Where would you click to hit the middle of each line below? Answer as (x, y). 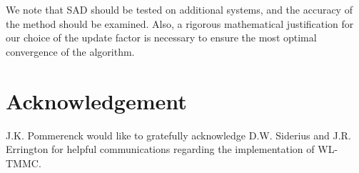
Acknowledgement (96, 100)
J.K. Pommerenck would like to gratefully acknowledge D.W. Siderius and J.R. (178, 135)
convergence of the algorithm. (70, 51)
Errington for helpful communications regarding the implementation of (160, 149)
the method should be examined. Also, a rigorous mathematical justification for (180, 23)
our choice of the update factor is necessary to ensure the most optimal (161, 38)
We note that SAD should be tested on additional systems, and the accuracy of (179, 9)
